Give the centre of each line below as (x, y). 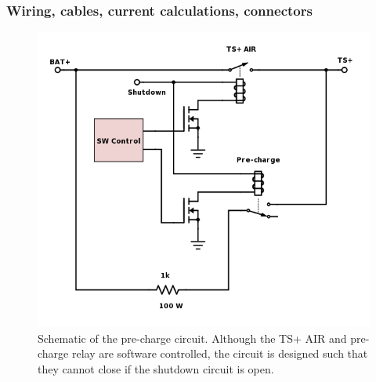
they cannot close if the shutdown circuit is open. (156, 369)
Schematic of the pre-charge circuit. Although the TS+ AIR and (192, 338)
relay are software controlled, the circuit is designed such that (220, 353)
